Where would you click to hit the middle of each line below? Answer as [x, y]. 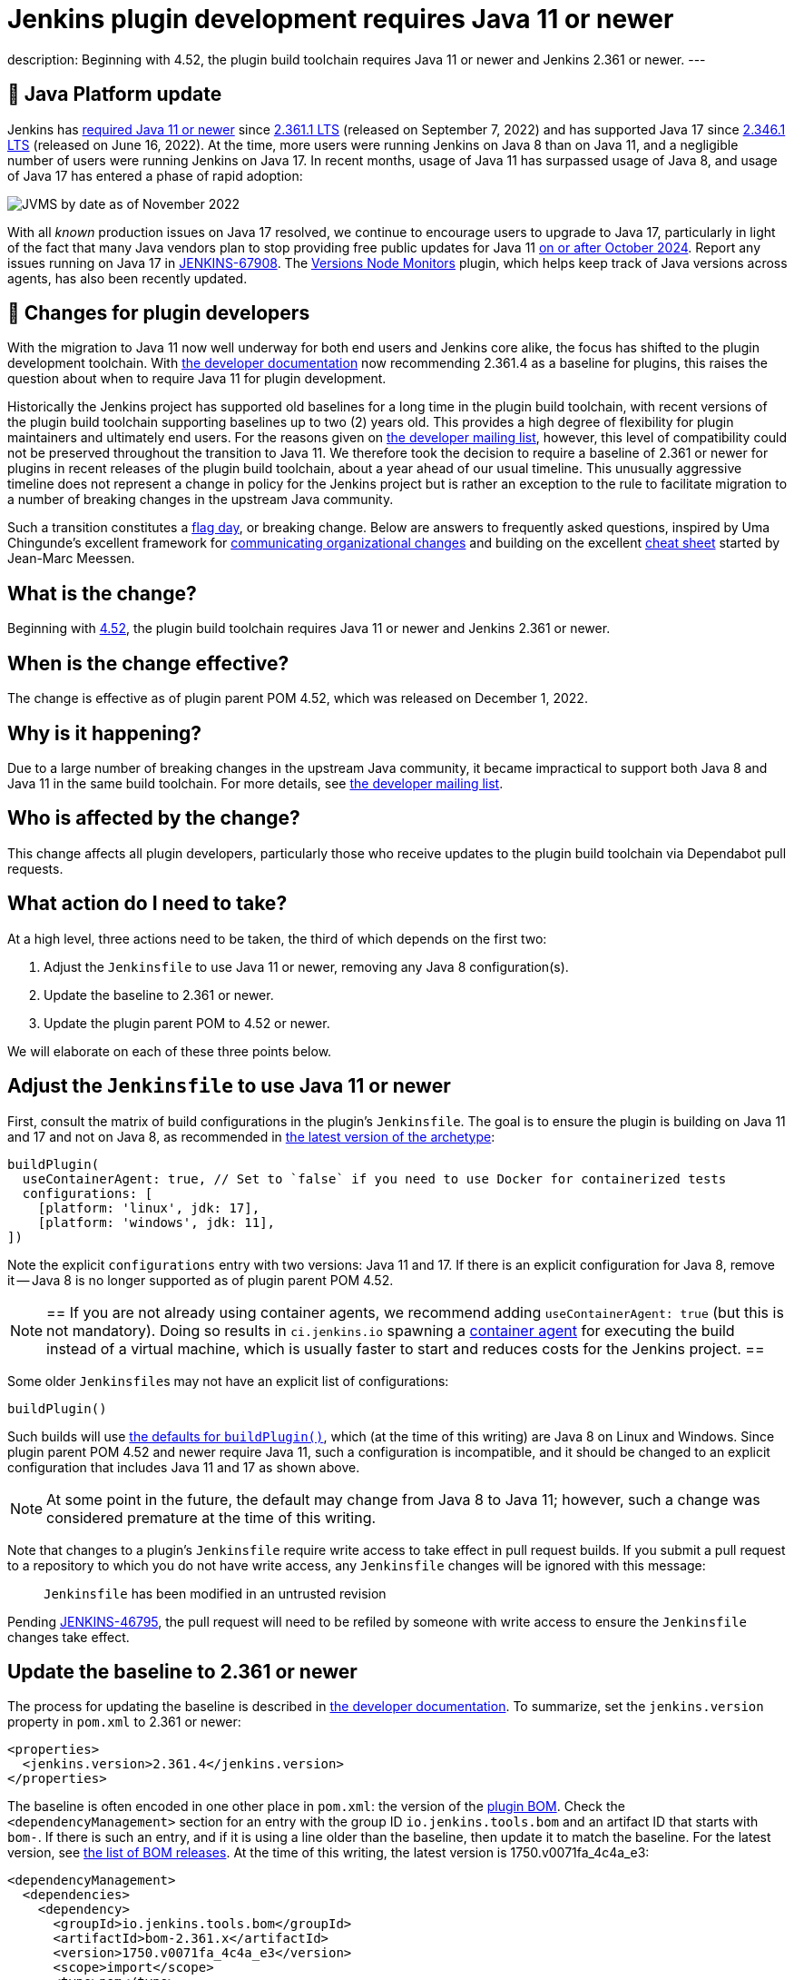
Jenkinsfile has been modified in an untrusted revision [215, 1593]
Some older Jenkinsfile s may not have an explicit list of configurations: [228, 1381]
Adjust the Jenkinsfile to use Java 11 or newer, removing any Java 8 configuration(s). [306, 966]
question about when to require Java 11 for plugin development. [197, 379]
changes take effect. [69, 1637]
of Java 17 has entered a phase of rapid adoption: [155, 175]
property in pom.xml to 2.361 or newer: [124, 1722]
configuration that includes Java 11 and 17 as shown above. [184, 1467]
